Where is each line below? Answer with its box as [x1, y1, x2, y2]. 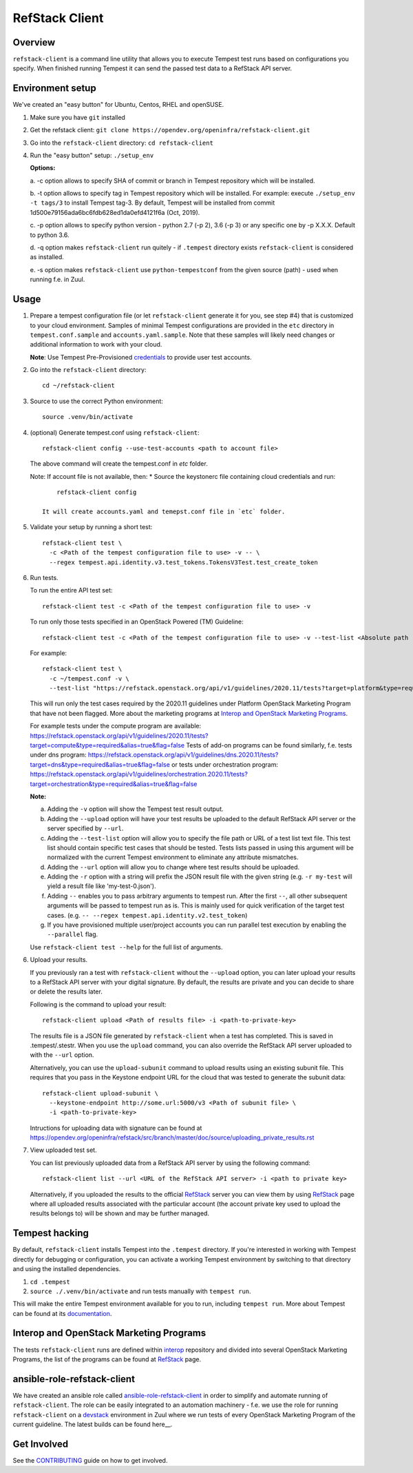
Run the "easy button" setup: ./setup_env [30, 151, 154, 159]
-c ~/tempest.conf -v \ [49, 674, 130, 682]
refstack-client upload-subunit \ [42, 1089, 158, 1097]
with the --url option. [30, 1051, 94, 1059]
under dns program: [30, 751, 87, 759]
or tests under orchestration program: [171, 760, 279, 768]
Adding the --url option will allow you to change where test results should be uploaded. [47, 863, 300, 871]
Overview [12, 37, 56, 48]
